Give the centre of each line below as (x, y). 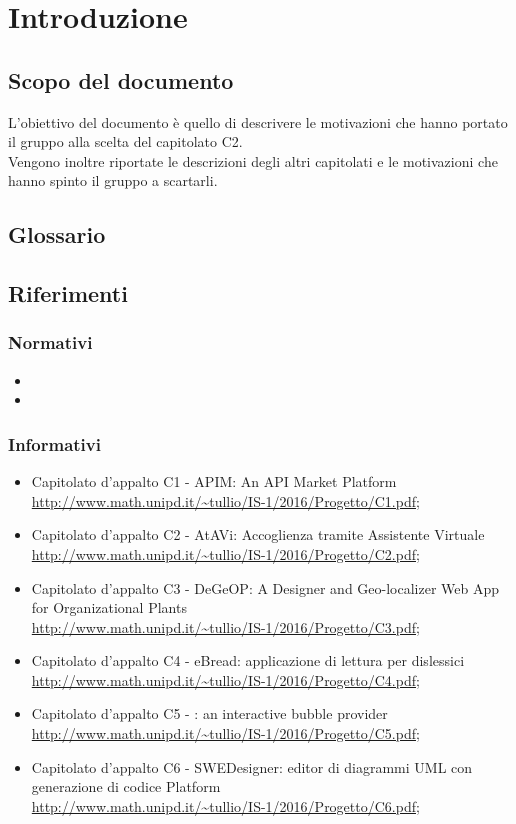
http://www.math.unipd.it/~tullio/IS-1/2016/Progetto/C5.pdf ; (225, 733)
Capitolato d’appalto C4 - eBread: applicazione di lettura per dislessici (248, 660)
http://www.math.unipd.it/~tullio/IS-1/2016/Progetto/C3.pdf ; (225, 626)
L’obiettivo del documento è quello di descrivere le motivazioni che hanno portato (258, 121)
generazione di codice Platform (126, 786)
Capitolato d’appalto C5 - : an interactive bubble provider (209, 713)
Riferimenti (68, 293)
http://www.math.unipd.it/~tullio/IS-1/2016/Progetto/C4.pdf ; (225, 679)
